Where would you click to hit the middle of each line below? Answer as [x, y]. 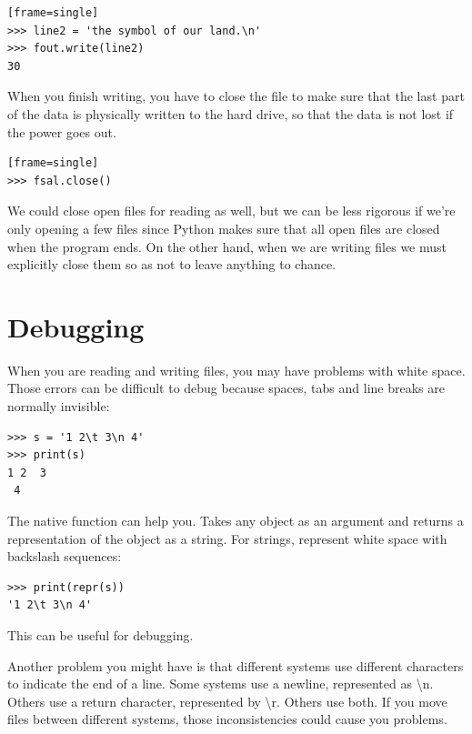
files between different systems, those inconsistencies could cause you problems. [227, 719]
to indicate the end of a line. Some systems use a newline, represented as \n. [221, 684]
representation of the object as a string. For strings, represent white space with [227, 538]
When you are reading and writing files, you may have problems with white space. [236, 370]
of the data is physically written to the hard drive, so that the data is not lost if [231, 113]
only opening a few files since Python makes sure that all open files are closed [224, 228]
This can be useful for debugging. [100, 634]
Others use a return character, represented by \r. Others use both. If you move [227, 701]
